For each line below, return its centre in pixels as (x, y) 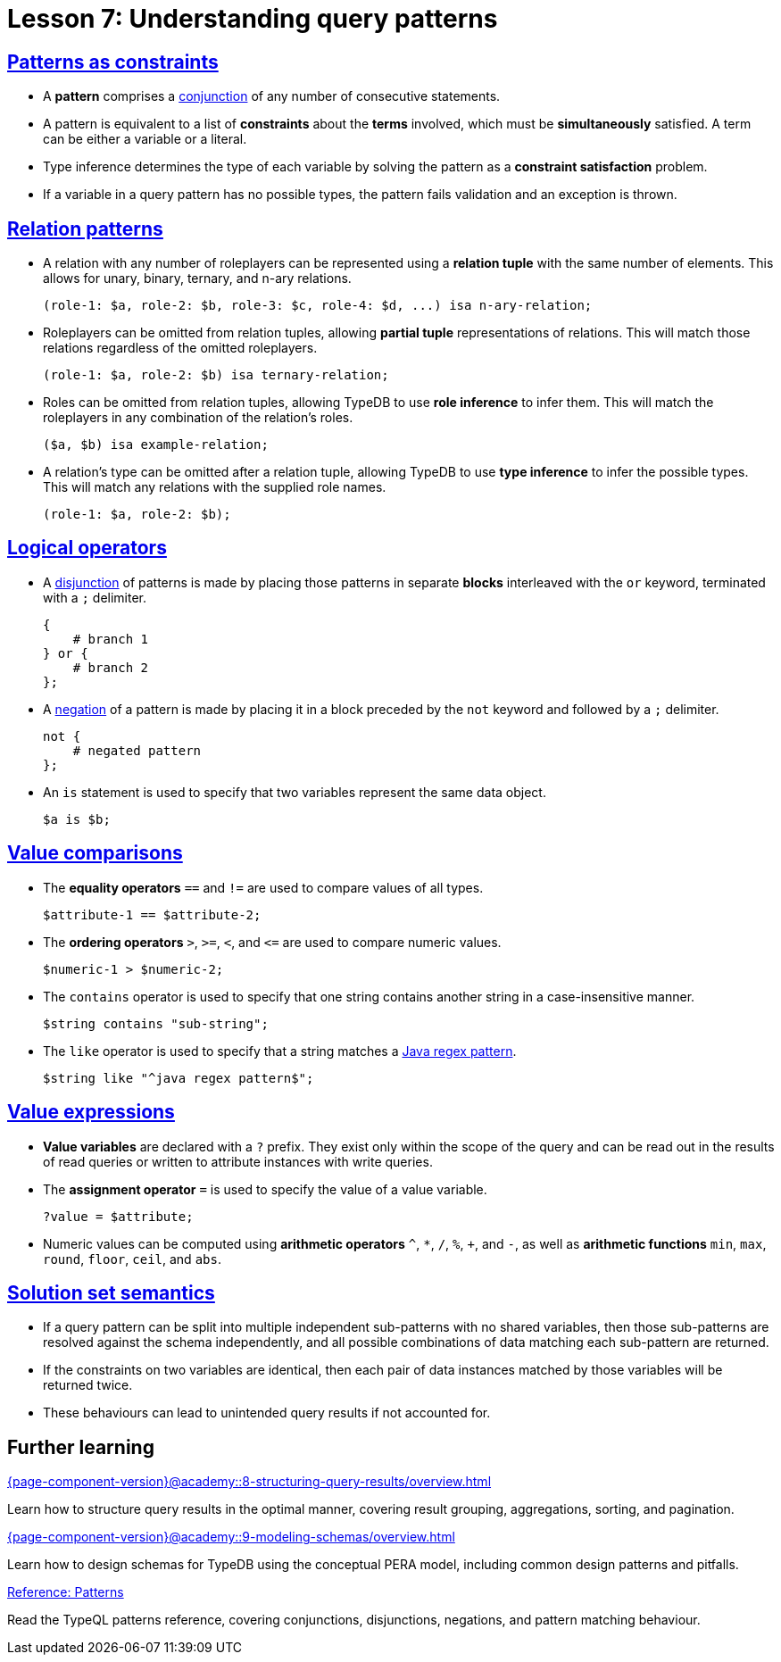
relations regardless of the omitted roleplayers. (180, 348)
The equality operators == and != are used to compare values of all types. (263, 887)
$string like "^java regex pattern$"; (179, 1078)
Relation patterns (85, 229)
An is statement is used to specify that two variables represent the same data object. (295, 792)
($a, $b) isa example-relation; (156, 445)
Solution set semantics (111, 1292)
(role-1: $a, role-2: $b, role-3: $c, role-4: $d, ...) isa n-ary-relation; (318, 306)
